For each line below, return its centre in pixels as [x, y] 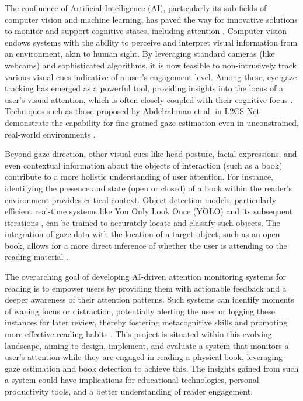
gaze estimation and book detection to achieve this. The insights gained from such [152, 368]
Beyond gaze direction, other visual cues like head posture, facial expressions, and [151, 154]
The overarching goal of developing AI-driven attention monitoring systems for [145, 277]
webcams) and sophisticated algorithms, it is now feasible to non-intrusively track [151, 65]
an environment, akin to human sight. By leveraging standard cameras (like [140, 54]
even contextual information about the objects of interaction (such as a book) [144, 165]
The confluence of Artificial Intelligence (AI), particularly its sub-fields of [136, 8]
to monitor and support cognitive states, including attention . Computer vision [146, 31]
